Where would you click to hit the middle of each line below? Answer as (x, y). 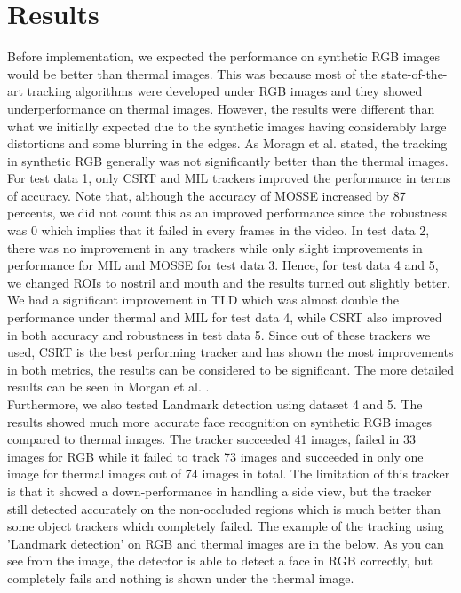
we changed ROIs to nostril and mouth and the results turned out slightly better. (229, 282)
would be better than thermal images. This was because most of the (192, 73)
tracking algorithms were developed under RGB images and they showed (225, 91)
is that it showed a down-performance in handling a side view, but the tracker (219, 490)
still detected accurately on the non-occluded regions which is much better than (224, 508)
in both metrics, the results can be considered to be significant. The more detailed (230, 369)
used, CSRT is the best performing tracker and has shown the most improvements (230, 352)
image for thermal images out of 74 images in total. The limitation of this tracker (229, 474)
